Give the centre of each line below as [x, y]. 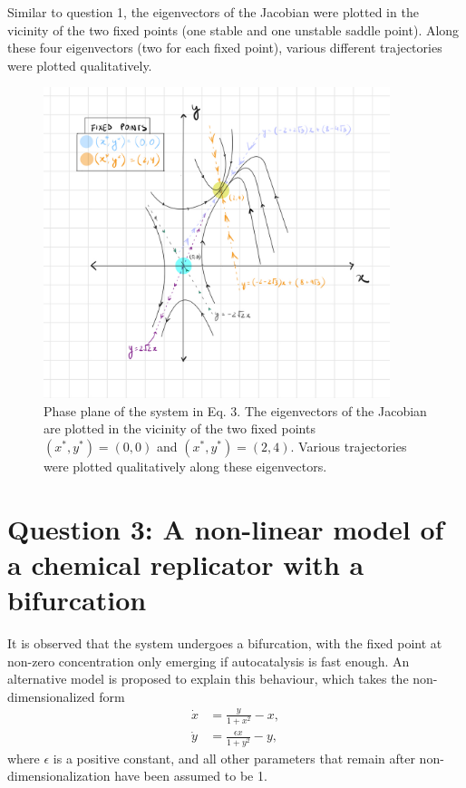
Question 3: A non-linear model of [226, 528]
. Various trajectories [349, 446]
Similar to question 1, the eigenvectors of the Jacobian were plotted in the [213, 12]
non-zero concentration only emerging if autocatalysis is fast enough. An [209, 661]
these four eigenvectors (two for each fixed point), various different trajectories [225, 48]
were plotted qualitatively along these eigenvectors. [185, 466]
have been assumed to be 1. [191, 776]
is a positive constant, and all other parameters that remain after [234, 758]
